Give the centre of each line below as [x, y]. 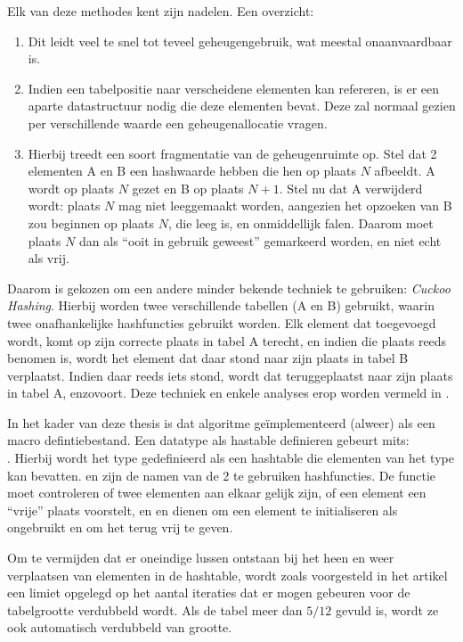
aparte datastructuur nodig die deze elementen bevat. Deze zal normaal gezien [242, 106]
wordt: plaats [64, 206]
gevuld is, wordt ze [387, 609]
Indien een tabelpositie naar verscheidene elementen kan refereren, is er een [234, 88]
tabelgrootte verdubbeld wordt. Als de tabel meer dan [155, 609]
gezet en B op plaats [188, 188]
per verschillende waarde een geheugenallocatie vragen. [178, 123]
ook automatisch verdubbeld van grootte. [120, 627]
